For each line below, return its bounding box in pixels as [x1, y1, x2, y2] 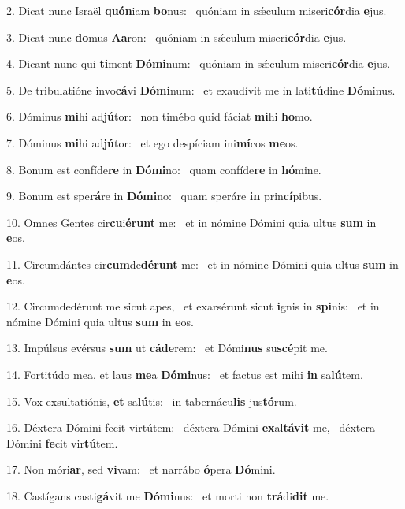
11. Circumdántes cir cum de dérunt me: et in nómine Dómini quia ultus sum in [6, 255, 399, 272]
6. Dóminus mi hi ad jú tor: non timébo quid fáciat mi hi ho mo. [6, 108, 313, 124]
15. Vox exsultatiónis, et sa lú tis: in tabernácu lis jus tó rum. [6, 392, 297, 409]
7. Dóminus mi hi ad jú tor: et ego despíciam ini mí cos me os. [6, 134, 299, 150]
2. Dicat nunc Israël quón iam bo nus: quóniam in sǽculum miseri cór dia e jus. [6, 2, 387, 18]
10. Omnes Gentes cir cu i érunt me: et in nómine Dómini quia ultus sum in [6, 214, 377, 230]
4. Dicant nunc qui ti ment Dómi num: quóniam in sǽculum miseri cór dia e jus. [6, 55, 391, 72]
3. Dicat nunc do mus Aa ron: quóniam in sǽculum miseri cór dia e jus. [6, 28, 347, 45]
